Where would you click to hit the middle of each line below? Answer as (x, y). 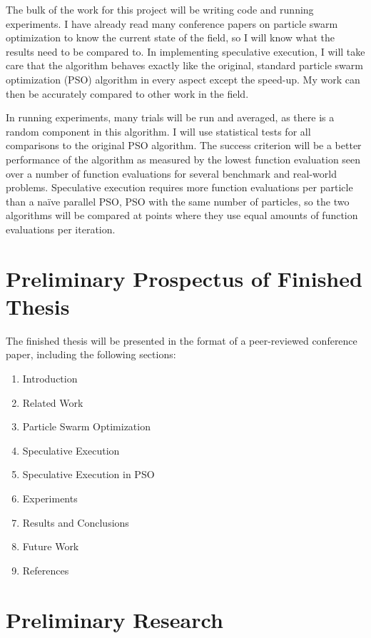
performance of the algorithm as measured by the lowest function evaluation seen (183, 159)
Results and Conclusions (76, 522)
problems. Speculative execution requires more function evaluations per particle (179, 187)
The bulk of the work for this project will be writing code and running (160, 9)
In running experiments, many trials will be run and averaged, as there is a (170, 117)
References (46, 570)
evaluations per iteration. (61, 229)
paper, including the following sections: (91, 354)
